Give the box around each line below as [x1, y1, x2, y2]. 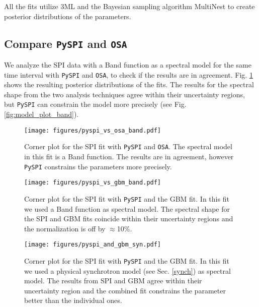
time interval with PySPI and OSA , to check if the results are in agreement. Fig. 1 [4, 69, 253, 80]
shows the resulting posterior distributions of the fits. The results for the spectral [4, 79, 254, 90]
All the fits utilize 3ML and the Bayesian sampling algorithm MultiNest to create [4, 1, 255, 11]
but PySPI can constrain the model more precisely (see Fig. [4, 99, 187, 109]
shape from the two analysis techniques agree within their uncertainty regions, [4, 89, 245, 99]
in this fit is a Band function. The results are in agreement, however [24, 151, 234, 161]
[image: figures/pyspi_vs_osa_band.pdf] [24, 127, 161, 134]
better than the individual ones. [24, 295, 122, 305]
